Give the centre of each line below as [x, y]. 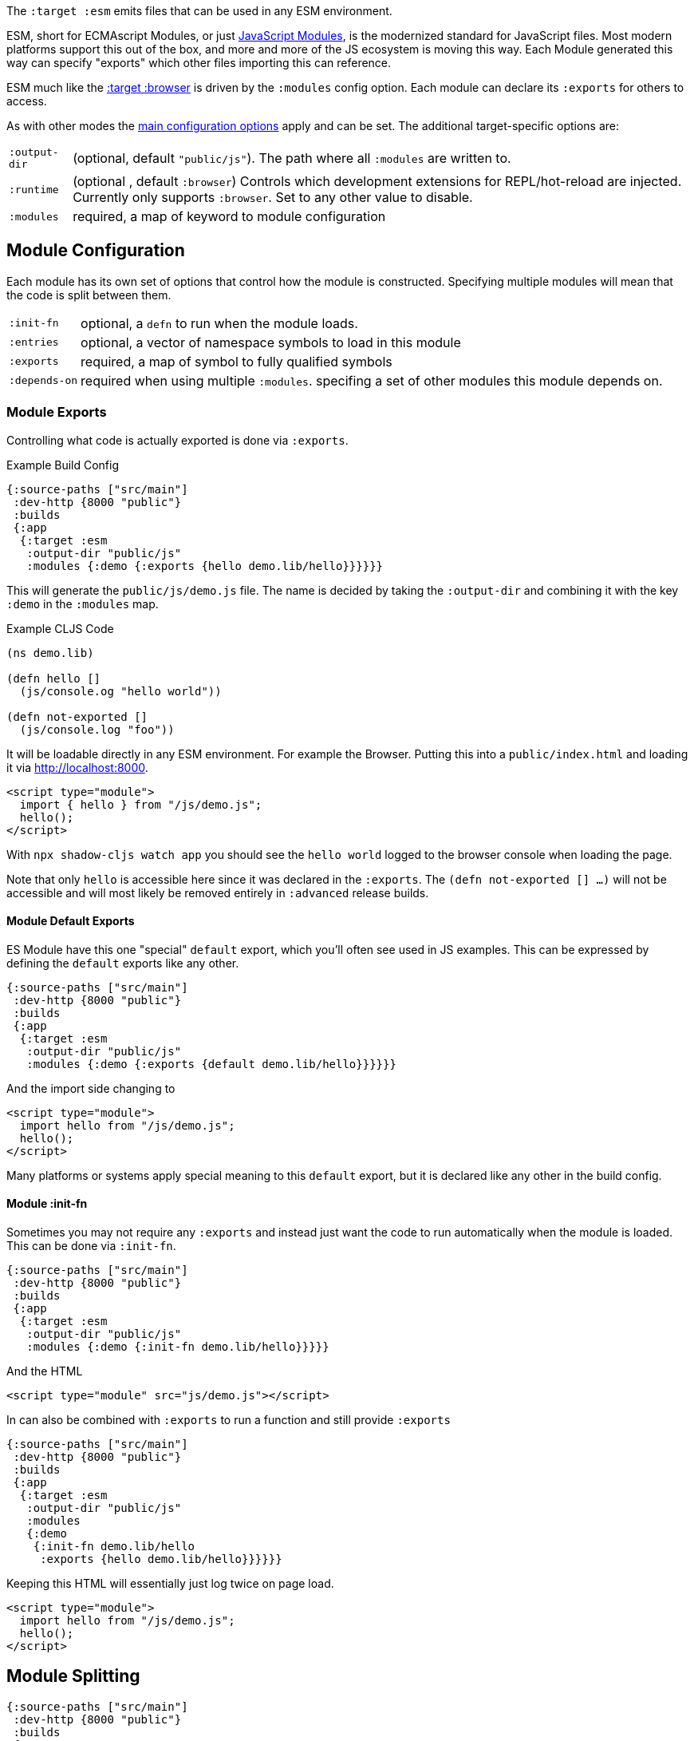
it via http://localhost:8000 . [77, 767]
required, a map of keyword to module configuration [229, 216]
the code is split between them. [89, 295]
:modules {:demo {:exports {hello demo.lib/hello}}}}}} [205, 566]
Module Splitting [73, 1676]
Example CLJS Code [60, 628]
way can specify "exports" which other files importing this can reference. [199, 63]
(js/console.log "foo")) [97, 729]
